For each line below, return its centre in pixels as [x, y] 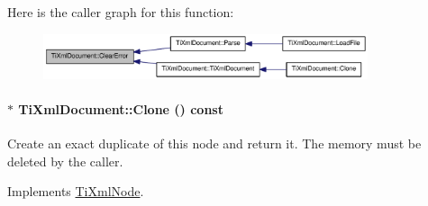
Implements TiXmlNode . [76, 191]
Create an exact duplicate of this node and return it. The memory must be [214, 143]
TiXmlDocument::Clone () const [121, 108]
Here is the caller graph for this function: [121, 12]
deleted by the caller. [65, 161]
